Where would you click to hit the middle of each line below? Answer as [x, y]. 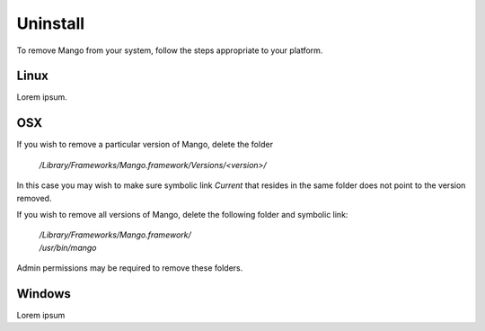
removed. [34, 198]
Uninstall [51, 23]
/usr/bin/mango [68, 247]
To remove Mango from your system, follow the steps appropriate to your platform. [170, 50]
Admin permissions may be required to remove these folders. [130, 268]
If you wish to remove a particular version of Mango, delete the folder [145, 145]
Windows [44, 294]
